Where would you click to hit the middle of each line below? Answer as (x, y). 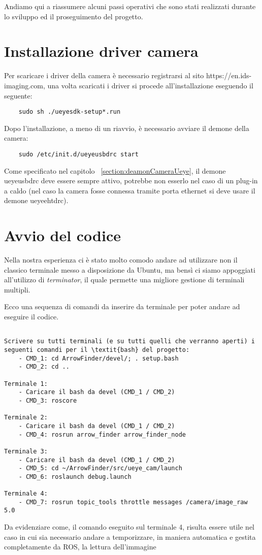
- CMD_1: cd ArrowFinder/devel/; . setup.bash (99, 358)
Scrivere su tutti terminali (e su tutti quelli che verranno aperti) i (129, 341)
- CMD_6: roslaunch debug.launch (75, 477)
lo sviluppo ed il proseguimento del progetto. (74, 16)
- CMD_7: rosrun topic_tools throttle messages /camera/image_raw (133, 502)
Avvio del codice (62, 235)
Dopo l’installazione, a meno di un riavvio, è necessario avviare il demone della (127, 128)
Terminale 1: (26, 384)
